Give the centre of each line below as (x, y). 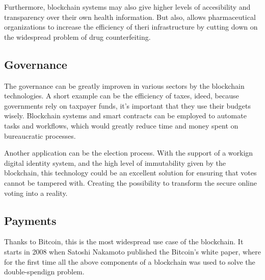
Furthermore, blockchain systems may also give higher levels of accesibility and (127, 7)
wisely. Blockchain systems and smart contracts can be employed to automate (125, 116)
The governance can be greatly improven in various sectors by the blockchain (124, 85)
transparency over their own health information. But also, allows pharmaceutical (130, 17)
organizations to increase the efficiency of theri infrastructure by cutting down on (131, 27)
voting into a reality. (36, 193)
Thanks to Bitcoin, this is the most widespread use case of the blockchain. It (124, 241)
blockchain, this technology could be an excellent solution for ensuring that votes (130, 173)
